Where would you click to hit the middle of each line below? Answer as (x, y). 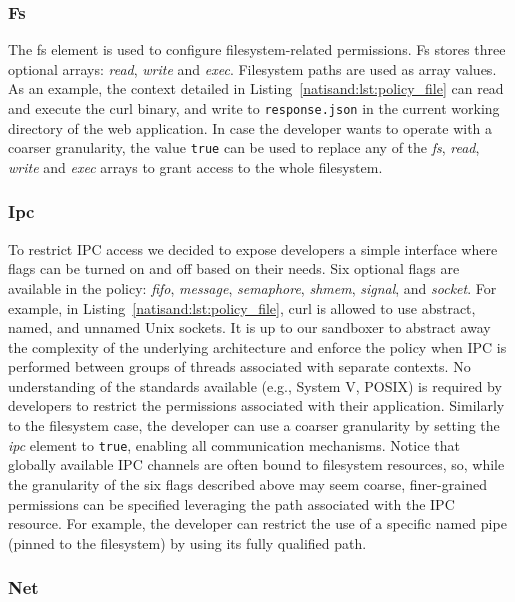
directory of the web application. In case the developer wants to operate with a (250, 127)
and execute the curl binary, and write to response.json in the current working (254, 108)
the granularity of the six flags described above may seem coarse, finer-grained (247, 483)
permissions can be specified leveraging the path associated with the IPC (231, 503)
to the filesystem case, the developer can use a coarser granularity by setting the (254, 425)
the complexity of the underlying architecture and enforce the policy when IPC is (257, 346)
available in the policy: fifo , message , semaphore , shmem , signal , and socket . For (252, 287)
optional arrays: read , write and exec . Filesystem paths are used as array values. (252, 68)
